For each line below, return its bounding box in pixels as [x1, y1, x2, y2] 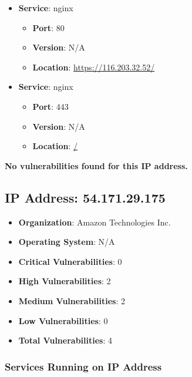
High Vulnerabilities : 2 [18, 275, 111, 287]
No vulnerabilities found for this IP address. [5, 159, 188, 171]
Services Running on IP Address [5, 359, 162, 373]
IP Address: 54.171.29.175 [5, 188, 166, 206]
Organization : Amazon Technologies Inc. [18, 216, 171, 228]
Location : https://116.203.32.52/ [32, 60, 155, 73]
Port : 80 [32, 21, 65, 33]
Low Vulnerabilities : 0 [18, 314, 108, 326]
